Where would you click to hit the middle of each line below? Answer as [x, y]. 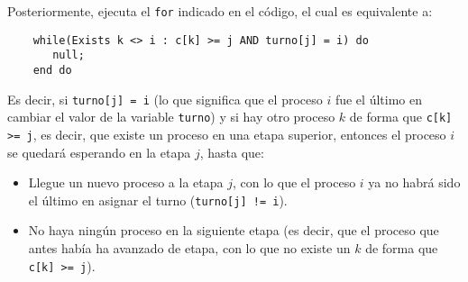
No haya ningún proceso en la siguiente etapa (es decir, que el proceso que [234, 230]
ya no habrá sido [414, 182]
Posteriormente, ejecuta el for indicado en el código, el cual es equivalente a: [220, 11]
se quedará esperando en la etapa [99, 152]
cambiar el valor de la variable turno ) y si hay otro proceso [171, 117]
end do [52, 70]
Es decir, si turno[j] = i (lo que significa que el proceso [165, 99]
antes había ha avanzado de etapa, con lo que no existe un [189, 248]
